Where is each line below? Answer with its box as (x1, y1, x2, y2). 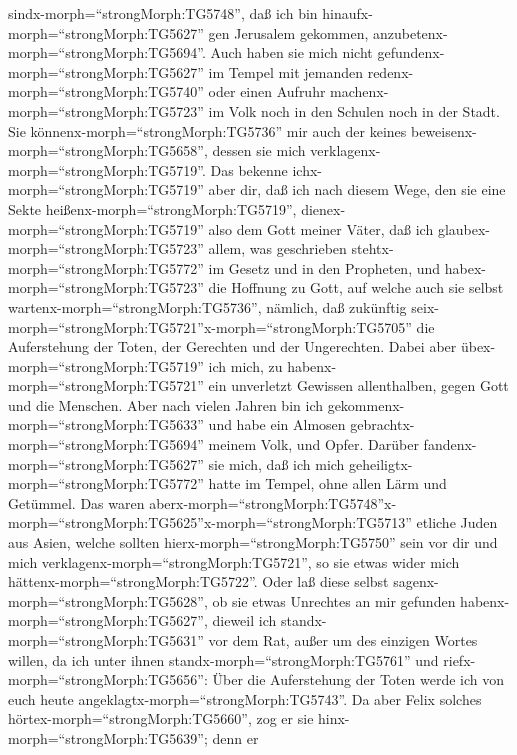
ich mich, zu (208, 355, 283, 376)
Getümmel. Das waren (8, 492, 145, 513)
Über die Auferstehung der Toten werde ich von (212, 669, 505, 690)
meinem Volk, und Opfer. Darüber (208, 434, 419, 455)
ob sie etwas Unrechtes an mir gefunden (212, 590, 456, 611)
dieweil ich (212, 610, 277, 631)
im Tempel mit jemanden (208, 61, 363, 82)
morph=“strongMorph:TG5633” (8, 414, 204, 435)
